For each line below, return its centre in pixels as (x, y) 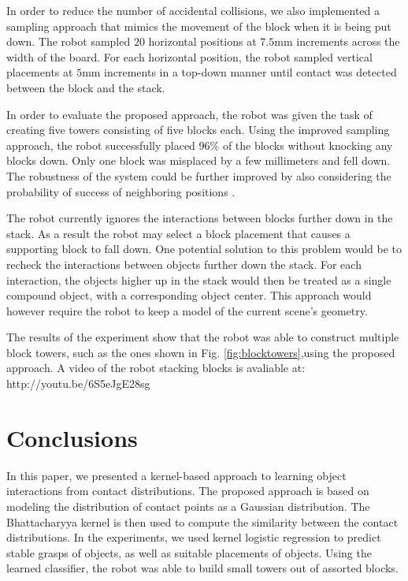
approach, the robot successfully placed (101, 145)
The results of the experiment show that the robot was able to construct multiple (203, 337)
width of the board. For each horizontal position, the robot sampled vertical (189, 56)
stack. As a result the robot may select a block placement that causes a (178, 233)
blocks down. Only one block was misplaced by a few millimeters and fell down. (198, 160)
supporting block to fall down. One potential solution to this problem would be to (204, 249)
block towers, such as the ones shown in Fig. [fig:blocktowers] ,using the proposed (201, 352)
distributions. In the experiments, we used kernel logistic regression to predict (194, 537)
